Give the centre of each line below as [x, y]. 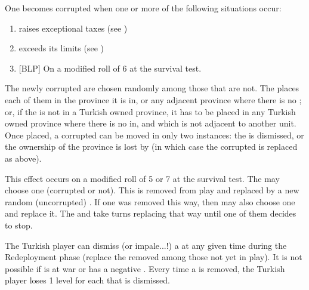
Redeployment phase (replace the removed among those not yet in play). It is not [154, 257]
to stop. [19, 225]
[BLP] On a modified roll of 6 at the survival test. [110, 68]
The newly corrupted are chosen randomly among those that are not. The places [152, 88]
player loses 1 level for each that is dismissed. [87, 280]
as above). [23, 158]
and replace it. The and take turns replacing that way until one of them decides [151, 213]
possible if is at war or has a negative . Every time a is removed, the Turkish [145, 268]
